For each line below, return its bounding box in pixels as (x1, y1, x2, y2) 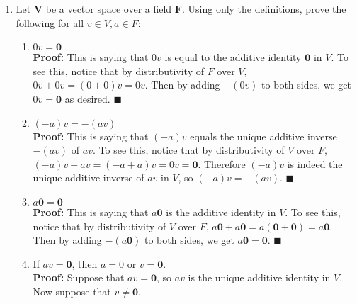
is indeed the (287, 156, 343, 171)
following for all (16, 15, 84, 30)
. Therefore (198, 156, 246, 171)
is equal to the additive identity (164, 50, 302, 64)
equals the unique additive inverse (190, 128, 337, 143)
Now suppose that (33, 283, 111, 298)
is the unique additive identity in (188, 270, 331, 285)
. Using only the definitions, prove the (181, 1, 346, 16)
